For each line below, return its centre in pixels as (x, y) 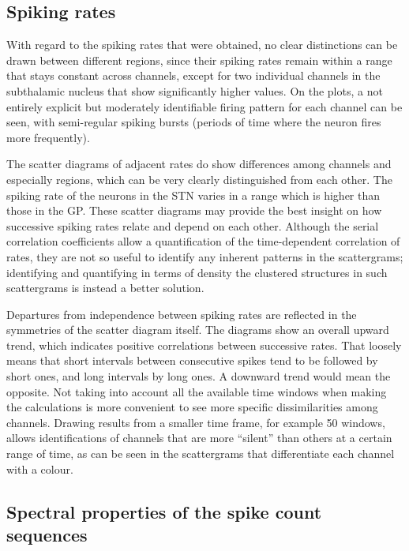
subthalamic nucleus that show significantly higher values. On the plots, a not (195, 90)
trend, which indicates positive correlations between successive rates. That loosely (204, 345)
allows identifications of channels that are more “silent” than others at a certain (199, 438)
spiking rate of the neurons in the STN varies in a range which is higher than (193, 195)
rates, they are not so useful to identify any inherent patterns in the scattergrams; (205, 256)
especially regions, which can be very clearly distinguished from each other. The (199, 179)
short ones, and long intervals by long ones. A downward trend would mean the (199, 376)
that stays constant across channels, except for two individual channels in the (193, 75)
